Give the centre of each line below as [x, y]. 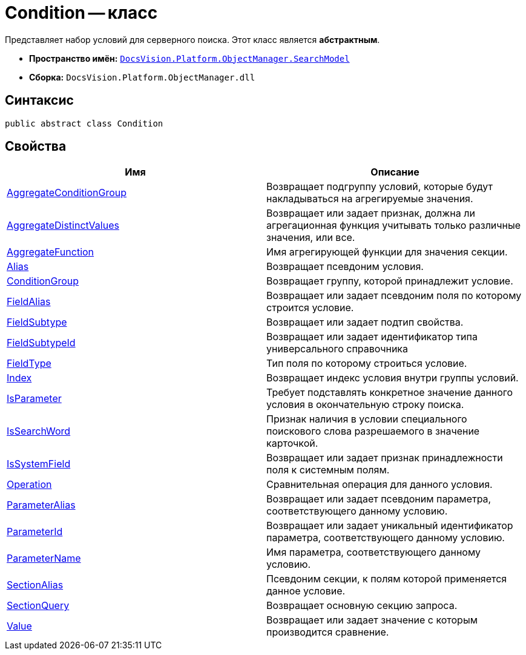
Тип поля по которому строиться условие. [367, 364]
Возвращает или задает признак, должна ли [371, 213]
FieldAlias [29, 302]
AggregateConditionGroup [67, 193]
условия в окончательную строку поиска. [365, 405]
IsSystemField [39, 464]
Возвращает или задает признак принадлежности [385, 458]
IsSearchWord [39, 431]
